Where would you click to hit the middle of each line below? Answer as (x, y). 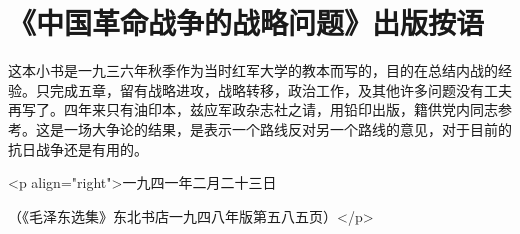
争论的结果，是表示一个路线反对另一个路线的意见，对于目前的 (308, 128)
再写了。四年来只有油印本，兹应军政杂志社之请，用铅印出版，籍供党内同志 (253, 109)
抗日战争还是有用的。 (78, 148)
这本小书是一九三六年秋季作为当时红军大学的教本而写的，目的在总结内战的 (253, 70)
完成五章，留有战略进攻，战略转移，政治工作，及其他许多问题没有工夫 (280, 89)
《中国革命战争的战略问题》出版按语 (246, 22)
